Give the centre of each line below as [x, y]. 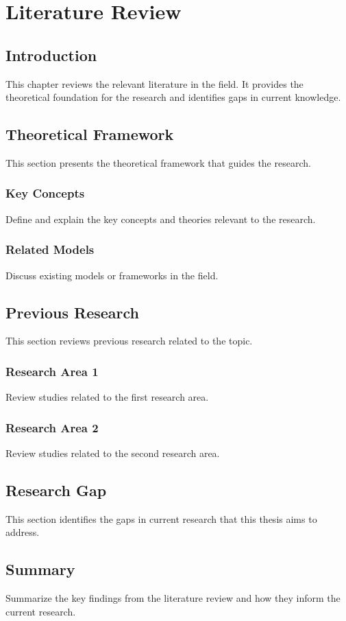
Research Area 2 [52, 427]
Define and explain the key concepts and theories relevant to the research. [161, 219]
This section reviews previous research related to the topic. [129, 341]
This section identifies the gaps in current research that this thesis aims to [161, 518]
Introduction [51, 55]
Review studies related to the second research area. [113, 453]
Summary [40, 569]
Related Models [50, 249]
